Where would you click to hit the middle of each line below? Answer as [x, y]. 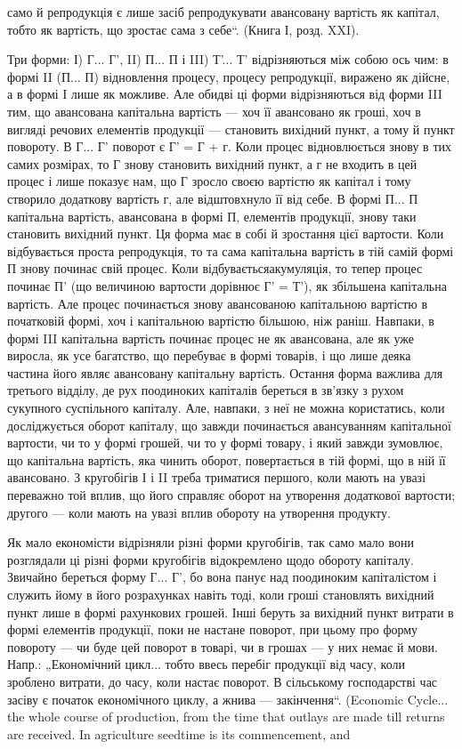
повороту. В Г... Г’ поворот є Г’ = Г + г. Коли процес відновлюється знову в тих [230, 146]
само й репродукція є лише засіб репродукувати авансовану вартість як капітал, [223, 12]
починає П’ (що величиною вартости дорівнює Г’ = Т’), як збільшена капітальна [227, 285]
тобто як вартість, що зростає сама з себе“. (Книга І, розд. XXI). [183, 29]
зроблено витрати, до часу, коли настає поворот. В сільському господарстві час [223, 681]
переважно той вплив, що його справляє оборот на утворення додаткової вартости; [231, 495]
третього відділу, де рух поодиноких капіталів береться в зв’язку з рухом [206, 390]
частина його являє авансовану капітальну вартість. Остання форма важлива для [225, 372]
